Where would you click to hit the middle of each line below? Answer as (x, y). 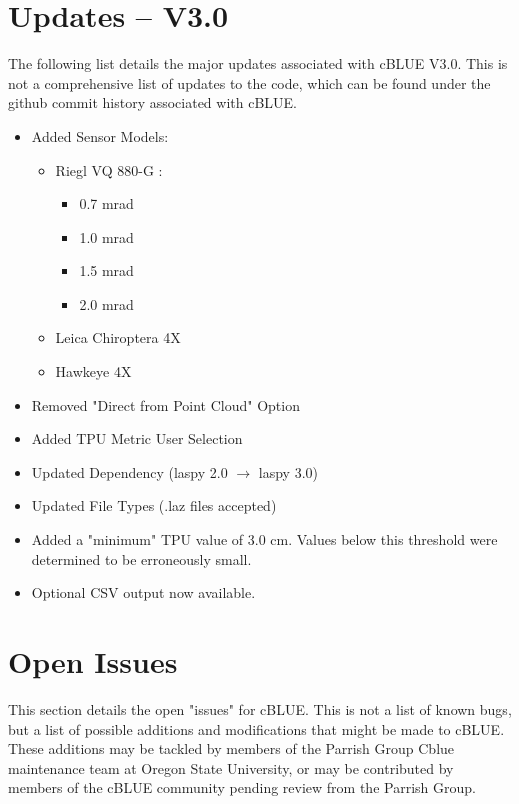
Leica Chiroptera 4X (118, 337)
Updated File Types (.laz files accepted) (154, 505)
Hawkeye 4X (93, 371)
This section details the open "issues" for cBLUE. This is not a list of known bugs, (260, 708)
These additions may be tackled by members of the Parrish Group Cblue (231, 748)
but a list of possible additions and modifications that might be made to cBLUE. (256, 728)
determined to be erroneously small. (141, 558)
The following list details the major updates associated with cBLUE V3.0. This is (258, 63)
